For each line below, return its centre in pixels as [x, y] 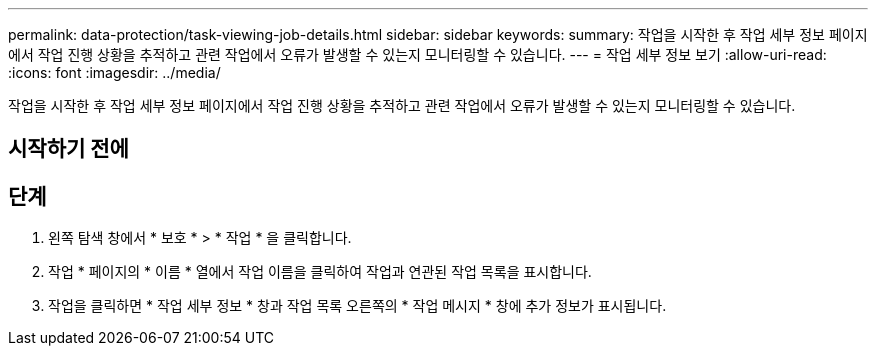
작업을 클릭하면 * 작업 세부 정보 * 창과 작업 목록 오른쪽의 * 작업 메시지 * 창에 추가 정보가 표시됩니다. [357, 306]
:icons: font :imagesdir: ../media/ [114, 72]
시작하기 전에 [68, 149]
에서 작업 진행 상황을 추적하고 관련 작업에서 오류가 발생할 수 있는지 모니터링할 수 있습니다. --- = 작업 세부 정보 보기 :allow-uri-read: [417, 54]
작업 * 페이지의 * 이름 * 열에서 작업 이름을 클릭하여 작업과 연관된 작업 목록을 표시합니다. [320, 272]
